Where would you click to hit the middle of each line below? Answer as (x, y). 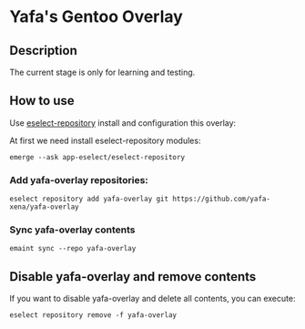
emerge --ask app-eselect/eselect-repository (97, 157)
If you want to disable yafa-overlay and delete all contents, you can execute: (152, 299)
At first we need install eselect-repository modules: (105, 140)
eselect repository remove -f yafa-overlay (93, 315)
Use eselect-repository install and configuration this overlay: (123, 123)
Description (43, 51)
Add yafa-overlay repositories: (79, 180)
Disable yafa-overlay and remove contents (133, 277)
